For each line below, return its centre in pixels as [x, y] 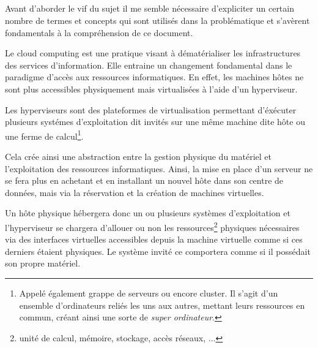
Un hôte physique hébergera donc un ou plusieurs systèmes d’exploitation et [148, 213]
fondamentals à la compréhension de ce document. [99, 32]
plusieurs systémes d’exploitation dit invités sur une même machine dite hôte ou [155, 122]
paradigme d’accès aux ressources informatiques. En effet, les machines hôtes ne [154, 77]
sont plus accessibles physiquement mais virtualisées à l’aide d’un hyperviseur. [151, 89]
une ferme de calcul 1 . [44, 135]
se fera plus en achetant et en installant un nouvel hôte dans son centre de [144, 180]
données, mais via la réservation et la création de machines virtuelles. [135, 192]
